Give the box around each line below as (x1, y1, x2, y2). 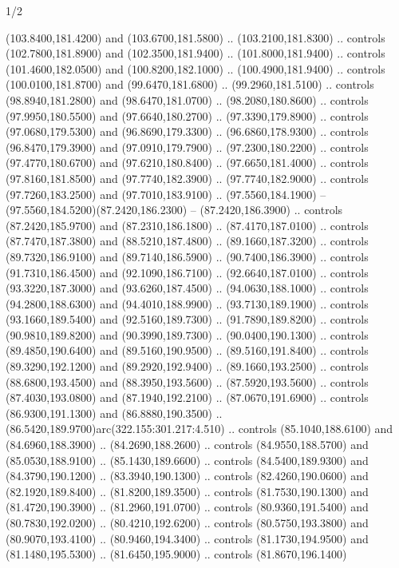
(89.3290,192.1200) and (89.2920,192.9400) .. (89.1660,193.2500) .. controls (6, 358, 369, 375)
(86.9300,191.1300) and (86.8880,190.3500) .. (6, 404, 223, 421)
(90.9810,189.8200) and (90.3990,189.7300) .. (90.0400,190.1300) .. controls (6, 326, 369, 343)
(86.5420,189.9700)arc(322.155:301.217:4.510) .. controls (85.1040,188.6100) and (6, 420, 393, 437)
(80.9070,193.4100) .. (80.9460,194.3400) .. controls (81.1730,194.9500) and (6, 530, 369, 546)
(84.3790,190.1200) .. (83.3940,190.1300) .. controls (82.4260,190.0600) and (6, 467, 369, 484)
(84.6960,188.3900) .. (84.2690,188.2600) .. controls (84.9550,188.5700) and (6, 436, 369, 453)
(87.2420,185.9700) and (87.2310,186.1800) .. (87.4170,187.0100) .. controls (6, 216, 369, 233)
